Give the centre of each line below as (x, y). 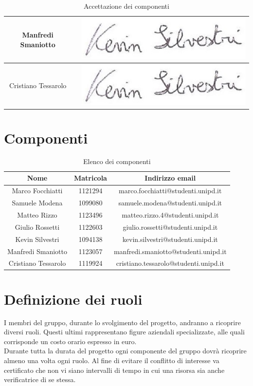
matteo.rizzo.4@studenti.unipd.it (170, 215)
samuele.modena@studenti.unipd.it (170, 203)
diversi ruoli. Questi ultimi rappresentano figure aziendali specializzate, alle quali (124, 332)
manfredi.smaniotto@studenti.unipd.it (170, 251)
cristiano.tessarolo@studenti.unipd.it (170, 263)
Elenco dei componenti (117, 161)
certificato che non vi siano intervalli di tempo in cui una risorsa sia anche (114, 370)
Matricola (90, 178)
